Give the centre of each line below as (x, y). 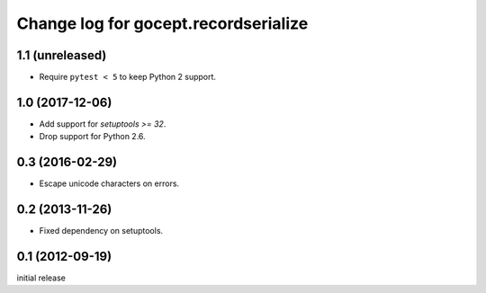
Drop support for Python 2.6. (92, 137)
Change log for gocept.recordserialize (162, 23)
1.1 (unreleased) (62, 55)
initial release (41, 278)
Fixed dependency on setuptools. (101, 231)
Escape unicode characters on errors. (109, 183)
